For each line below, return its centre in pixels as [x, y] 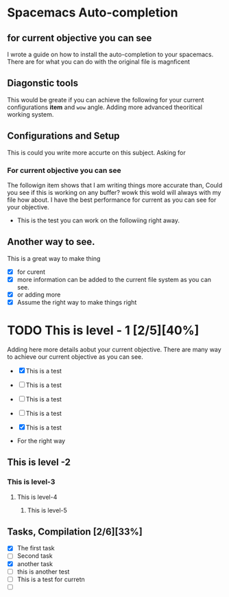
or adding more [39, 294]
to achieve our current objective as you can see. [75, 356]
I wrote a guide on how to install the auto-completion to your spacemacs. [110, 54]
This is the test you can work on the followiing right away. [98, 220]
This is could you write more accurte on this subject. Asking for [97, 152]
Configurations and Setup [63, 136]
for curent [31, 272]
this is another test [43, 572]
